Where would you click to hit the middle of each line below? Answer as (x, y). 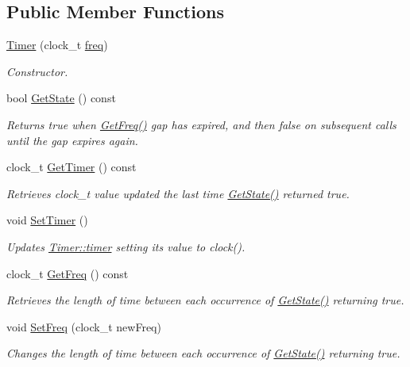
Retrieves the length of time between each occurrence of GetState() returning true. (205, 300)
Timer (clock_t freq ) (57, 45)
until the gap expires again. (72, 140)
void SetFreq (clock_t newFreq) (84, 326)
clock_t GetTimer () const (72, 167)
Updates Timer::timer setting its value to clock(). (126, 246)
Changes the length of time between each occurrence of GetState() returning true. (203, 353)
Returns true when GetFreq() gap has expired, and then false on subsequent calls (201, 124)
